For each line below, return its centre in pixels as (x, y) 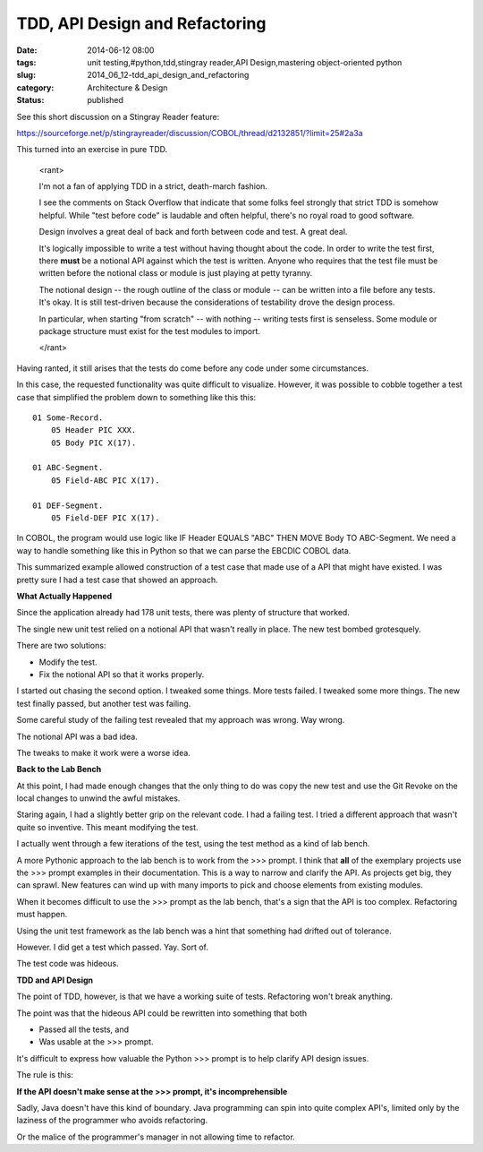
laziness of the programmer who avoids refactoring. (112, 1121)
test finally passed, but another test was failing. (104, 703)
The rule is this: (45, 1075)
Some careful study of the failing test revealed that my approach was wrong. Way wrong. (181, 720)
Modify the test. (68, 662)
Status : (30, 100)
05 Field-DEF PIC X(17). (105, 518)
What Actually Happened (64, 596)
